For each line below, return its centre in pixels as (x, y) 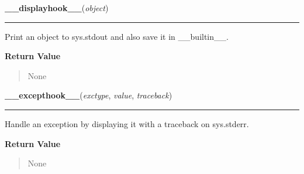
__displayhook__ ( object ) (57, 8)
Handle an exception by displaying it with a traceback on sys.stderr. (127, 123)
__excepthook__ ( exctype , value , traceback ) (89, 95)
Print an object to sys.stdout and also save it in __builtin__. (117, 36)
